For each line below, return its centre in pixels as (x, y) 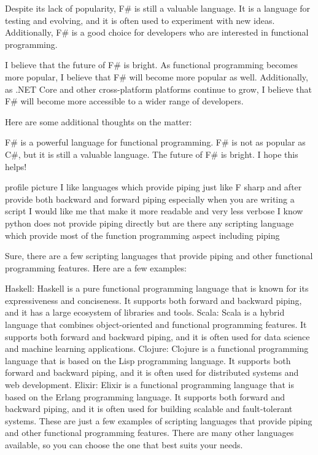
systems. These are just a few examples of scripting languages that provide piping (159, 420)
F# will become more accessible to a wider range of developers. (124, 101)
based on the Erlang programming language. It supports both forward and (145, 396)
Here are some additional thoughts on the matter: (99, 121)
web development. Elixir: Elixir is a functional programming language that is (149, 385)
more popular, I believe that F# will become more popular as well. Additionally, (157, 76)
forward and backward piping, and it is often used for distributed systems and (152, 372)
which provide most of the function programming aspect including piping (142, 235)
